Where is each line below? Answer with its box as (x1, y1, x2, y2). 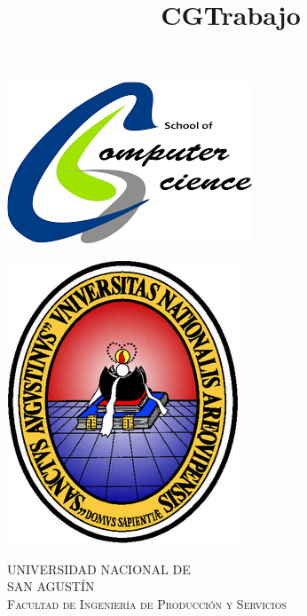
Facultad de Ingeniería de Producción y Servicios (7, 594, 287, 612)
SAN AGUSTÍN (7, 577, 95, 596)
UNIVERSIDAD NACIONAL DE (7, 559, 191, 578)
